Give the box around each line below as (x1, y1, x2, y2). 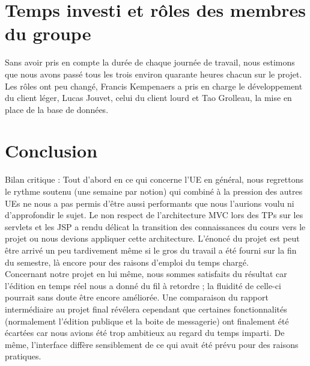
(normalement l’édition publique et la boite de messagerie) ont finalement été (5, 314, 289, 327)
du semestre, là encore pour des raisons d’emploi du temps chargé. (5, 255, 249, 268)
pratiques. (5, 350, 41, 362)
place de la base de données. (5, 103, 109, 115)
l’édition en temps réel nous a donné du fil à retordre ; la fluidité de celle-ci (5, 279, 281, 291)
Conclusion (5, 138, 98, 163)
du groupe (5, 21, 91, 46)
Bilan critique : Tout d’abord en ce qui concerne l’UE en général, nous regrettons (5, 173, 304, 186)
